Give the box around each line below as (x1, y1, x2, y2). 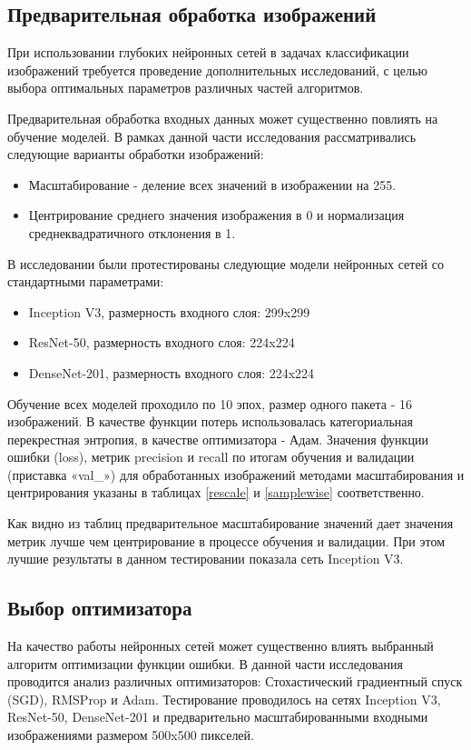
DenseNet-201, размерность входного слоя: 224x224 (28, 363, 315, 382)
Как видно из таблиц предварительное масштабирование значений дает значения (7, 514, 454, 533)
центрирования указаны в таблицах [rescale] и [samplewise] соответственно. (7, 483, 425, 502)
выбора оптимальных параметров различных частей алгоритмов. (7, 78, 364, 97)
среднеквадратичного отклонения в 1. (28, 223, 236, 242)
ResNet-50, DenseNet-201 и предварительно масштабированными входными (7, 707, 428, 726)
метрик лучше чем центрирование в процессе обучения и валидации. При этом (7, 531, 446, 550)
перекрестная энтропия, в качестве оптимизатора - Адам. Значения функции (7, 429, 428, 448)
